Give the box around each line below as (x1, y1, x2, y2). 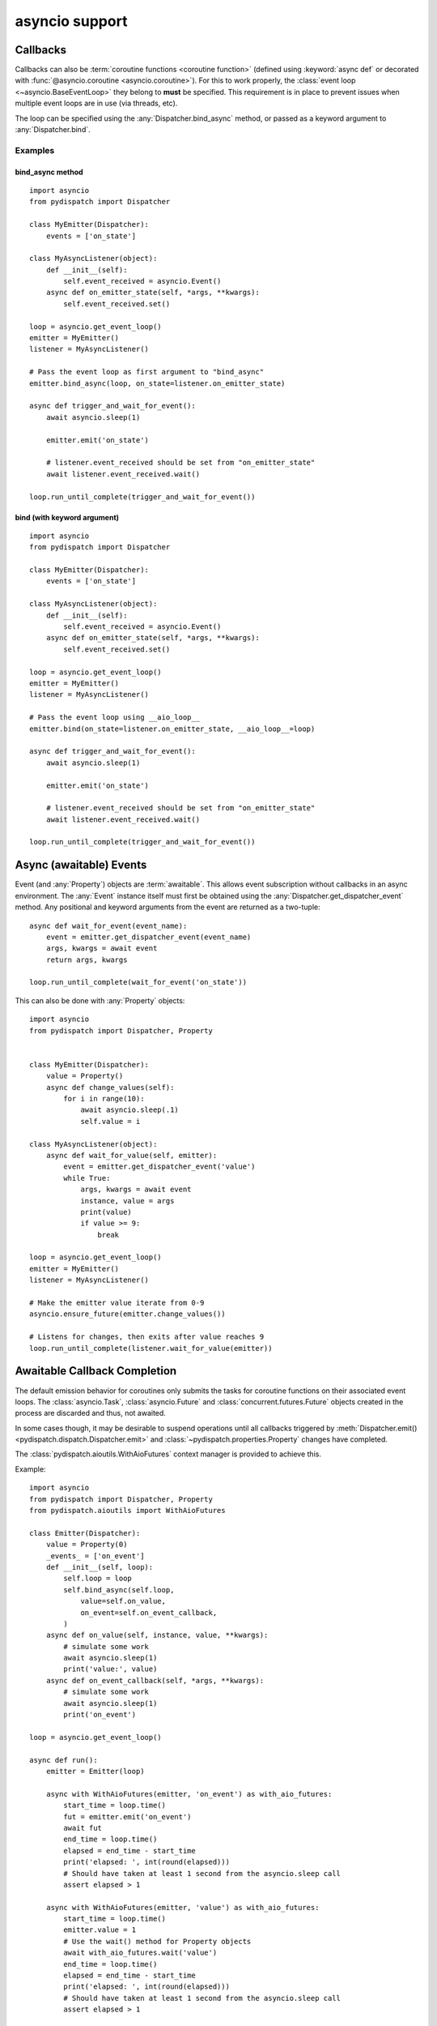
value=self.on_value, (80, 1596, 166, 1606)
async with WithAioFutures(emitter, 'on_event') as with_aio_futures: (45, 1789, 333, 1798)
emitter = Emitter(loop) (45, 1767, 145, 1776)
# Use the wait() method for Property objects (63, 1937, 252, 1946)
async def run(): (29, 1755, 98, 1764)
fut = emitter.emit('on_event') (63, 1812, 192, 1821)
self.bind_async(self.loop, (63, 1585, 175, 1594)
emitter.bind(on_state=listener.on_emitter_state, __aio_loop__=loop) (29, 724, 316, 733)
